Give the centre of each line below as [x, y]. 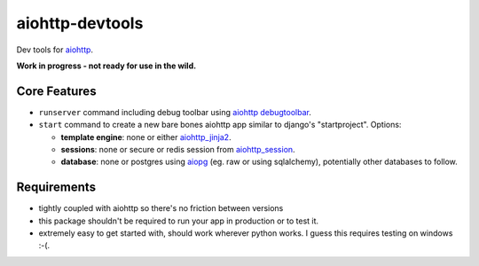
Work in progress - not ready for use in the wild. [106, 66]
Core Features [56, 91]
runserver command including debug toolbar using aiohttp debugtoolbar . [175, 112]
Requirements [56, 188]
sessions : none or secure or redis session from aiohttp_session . [178, 150]
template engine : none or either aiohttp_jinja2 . [146, 137]
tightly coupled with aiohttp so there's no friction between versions [161, 208]
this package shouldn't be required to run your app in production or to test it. [179, 221]
